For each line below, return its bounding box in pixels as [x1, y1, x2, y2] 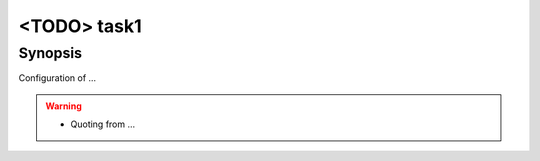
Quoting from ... [70, 118, 136, 130]
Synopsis [18, 44, 83, 62]
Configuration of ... [18, 72, 97, 84]
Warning [45, 100, 82, 112]
